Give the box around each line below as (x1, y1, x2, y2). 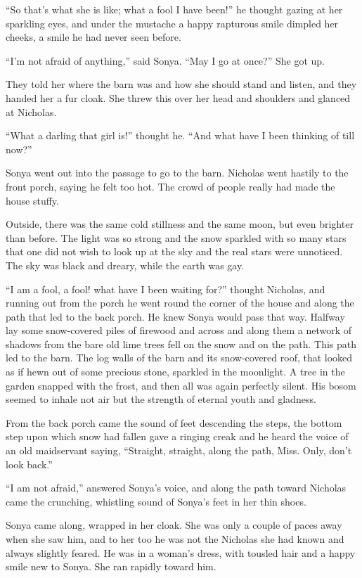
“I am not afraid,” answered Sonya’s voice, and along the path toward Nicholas (6, 480, 347, 495)
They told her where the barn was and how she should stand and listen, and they (6, 77, 357, 91)
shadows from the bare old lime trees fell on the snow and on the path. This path (6, 336, 357, 351)
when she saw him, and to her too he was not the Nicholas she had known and (6, 532, 344, 546)
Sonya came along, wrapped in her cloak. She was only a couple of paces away (6, 518, 342, 532)
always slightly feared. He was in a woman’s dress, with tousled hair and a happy (6, 545, 356, 560)
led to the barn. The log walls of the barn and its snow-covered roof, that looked (6, 350, 353, 365)
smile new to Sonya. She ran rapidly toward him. (6, 559, 216, 574)
